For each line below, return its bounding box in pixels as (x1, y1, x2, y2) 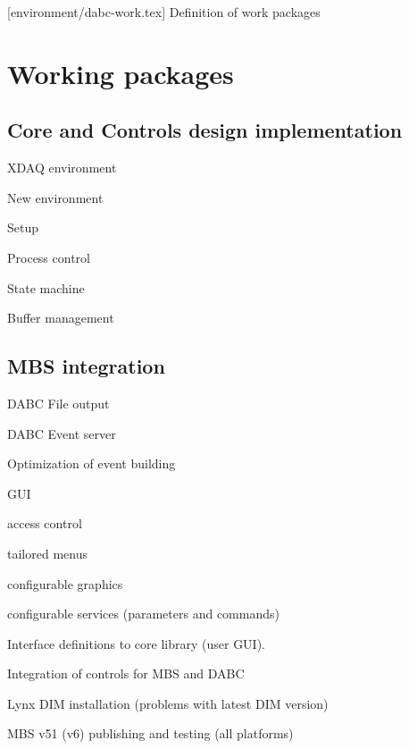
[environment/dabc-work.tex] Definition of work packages (7, 3, 321, 21)
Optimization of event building (7, 454, 176, 473)
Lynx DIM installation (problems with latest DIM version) (7, 694, 329, 712)
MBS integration (7, 352, 165, 380)
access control (7, 514, 82, 533)
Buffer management (7, 308, 114, 327)
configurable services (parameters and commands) (7, 604, 280, 623)
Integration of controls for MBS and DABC (7, 664, 245, 683)
